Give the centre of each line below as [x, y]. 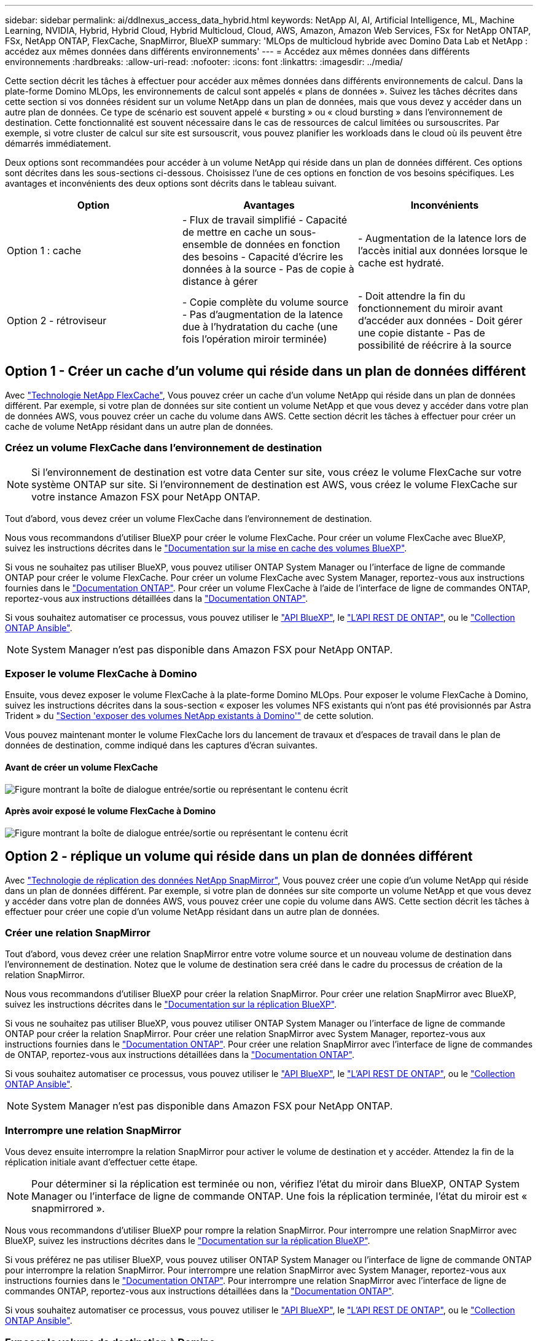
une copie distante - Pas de [421, 333]
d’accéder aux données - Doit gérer [440, 321]
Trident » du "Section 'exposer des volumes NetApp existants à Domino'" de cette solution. [189, 716]
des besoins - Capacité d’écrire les [263, 257]
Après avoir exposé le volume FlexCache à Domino [111, 811]
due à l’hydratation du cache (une [260, 327]
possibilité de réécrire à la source [435, 345]
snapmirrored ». [68, 1209]
